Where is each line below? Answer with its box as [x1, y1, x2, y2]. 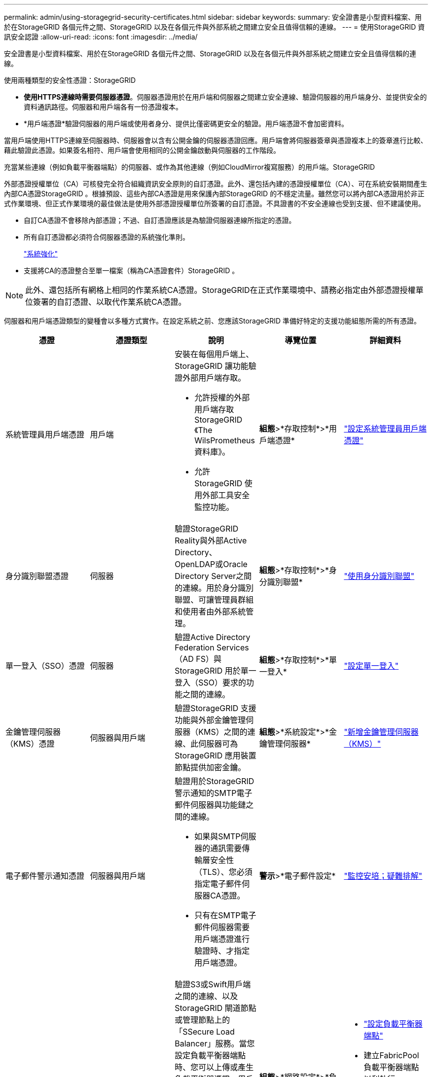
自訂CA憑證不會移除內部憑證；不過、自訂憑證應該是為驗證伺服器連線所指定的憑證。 [24, 216, 296, 224]
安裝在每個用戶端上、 [175, 349, 254, 359]
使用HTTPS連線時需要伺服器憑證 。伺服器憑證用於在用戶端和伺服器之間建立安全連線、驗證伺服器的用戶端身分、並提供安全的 [24, 93, 427, 101]
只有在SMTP [194, 910, 241, 920]
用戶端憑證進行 [194, 934, 250, 944]
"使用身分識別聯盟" [344, 571, 415, 581]
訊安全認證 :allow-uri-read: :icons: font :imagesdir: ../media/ [4, 33, 198, 41]
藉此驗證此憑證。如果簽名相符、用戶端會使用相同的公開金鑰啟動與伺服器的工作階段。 [4, 146, 280, 154]
